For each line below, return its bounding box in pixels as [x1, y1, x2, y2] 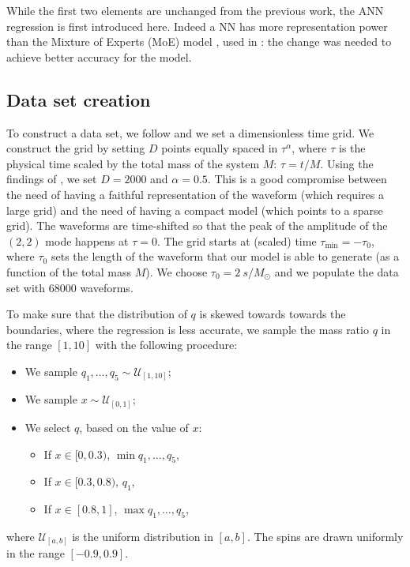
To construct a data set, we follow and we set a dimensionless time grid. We [6, 124, 374, 141]
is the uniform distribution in [72, 528, 213, 544]
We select [24, 419, 71, 435]
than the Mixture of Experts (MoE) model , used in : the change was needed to [6, 33, 392, 50]
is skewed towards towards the [199, 306, 346, 322]
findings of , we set [6, 171, 97, 187]
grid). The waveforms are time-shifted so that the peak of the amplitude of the [6, 217, 388, 234]
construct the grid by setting [6, 140, 145, 156]
